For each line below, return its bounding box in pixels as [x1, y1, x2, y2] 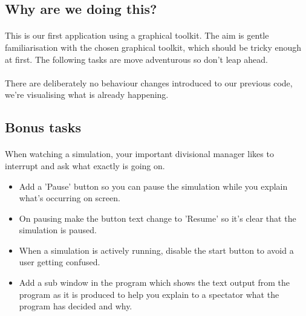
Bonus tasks [5, 118, 81, 137]
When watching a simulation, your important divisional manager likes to [5, 147, 274, 160]
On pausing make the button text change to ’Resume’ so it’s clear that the [19, 211, 296, 224]
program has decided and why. [19, 300, 132, 312]
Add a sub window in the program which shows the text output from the [19, 276, 290, 289]
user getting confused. [19, 256, 100, 268]
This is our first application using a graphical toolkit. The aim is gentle [5, 29, 269, 42]
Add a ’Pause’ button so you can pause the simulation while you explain [19, 179, 288, 192]
